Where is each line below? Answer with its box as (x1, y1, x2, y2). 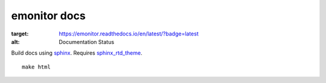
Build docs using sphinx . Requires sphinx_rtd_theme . (11, 49, 142, 57)
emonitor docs (11, 9, 86, 22)
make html (22, 63, 51, 70)
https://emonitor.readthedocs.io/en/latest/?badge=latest (59, 30, 199, 37)
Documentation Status (59, 38, 115, 45)
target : (11, 30, 29, 37)
